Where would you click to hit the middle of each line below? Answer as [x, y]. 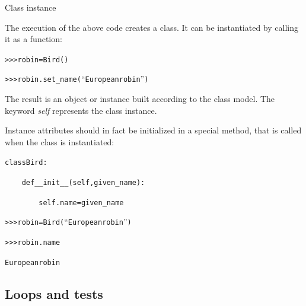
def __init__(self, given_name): [83, 183]
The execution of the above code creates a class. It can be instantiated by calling [152, 27]
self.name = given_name [81, 203]
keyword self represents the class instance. [81, 110]
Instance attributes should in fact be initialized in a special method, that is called [153, 130]
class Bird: [26, 163]
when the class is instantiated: [60, 141]
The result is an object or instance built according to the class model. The [140, 99]
